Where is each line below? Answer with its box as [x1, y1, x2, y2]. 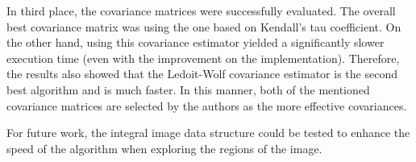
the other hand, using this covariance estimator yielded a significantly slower [6, 34, 385, 51]
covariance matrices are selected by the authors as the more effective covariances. [6, 97, 407, 114]
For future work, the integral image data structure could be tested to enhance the [6, 124, 410, 141]
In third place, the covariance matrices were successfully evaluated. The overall [6, 2, 396, 19]
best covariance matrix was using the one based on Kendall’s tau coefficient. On [6, 18, 401, 35]
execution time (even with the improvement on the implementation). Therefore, [6, 49, 400, 66]
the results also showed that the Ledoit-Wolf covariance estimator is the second [6, 65, 397, 82]
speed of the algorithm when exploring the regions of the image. [6, 139, 322, 156]
